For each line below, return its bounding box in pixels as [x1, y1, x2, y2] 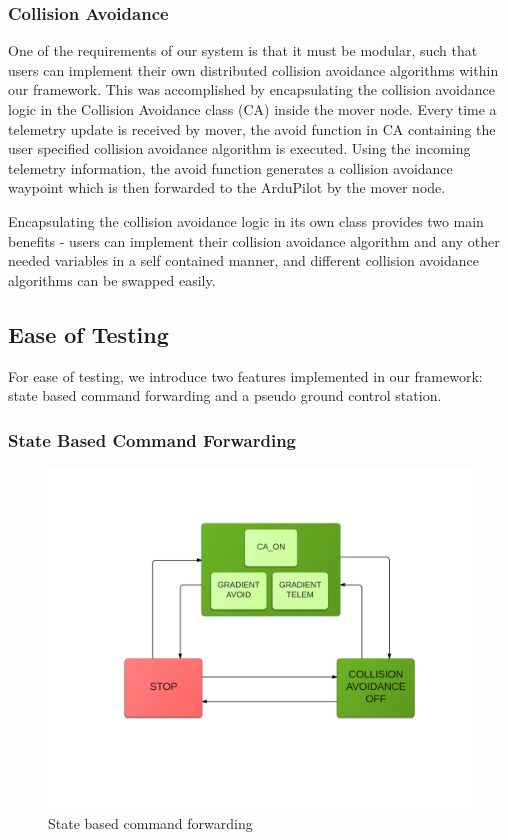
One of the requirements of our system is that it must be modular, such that [8, 40, 478, 61]
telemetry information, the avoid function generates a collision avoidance [8, 157, 453, 178]
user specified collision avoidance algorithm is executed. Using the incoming [8, 138, 471, 159]
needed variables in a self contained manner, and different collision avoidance [8, 250, 479, 271]
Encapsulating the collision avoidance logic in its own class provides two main [8, 210, 484, 231]
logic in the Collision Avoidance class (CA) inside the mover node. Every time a [8, 99, 497, 119]
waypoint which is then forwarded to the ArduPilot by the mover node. [8, 177, 446, 198]
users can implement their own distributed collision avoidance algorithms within [8, 59, 499, 80]
